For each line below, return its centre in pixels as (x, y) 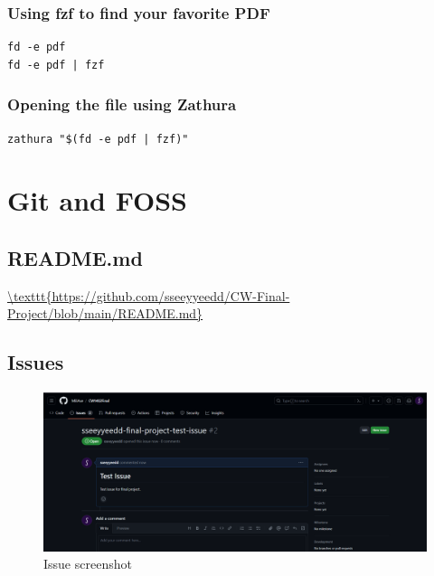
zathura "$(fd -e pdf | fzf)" (98, 139)
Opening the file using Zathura (122, 104)
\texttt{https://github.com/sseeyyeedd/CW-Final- (149, 295)
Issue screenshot (88, 564)
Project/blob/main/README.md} (105, 313)
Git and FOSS (97, 200)
